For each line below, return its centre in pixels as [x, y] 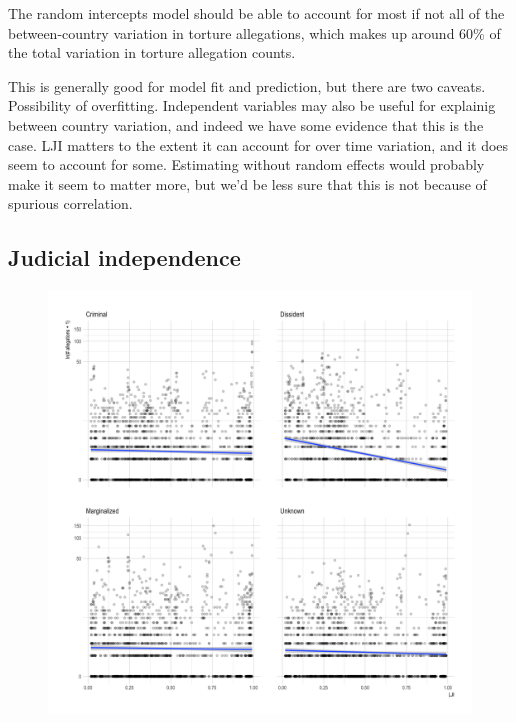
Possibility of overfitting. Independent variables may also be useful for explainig [252, 105]
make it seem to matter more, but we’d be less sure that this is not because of [247, 183]
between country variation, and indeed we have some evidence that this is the [246, 124]
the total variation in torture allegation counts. [152, 52]
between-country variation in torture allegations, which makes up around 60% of [254, 32]
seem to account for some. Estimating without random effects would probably [246, 164]
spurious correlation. [70, 203]
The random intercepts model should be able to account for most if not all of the [256, 13]
